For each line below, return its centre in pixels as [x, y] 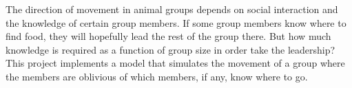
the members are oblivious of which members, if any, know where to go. [157, 76]
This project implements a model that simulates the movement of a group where [175, 63]
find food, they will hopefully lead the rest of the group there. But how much [168, 36]
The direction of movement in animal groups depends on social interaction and [172, 9]
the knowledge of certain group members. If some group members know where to [176, 22]
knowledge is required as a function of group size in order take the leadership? [170, 49]
